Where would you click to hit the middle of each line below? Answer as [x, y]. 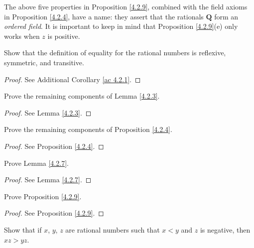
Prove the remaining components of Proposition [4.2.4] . [88, 129]
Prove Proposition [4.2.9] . [43, 196]
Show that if [23, 229]
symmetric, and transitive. [44, 62]
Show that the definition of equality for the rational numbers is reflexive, [115, 53]
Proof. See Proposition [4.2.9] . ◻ [54, 213]
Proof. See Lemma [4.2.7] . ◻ [48, 180]
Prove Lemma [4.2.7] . [36, 163]
